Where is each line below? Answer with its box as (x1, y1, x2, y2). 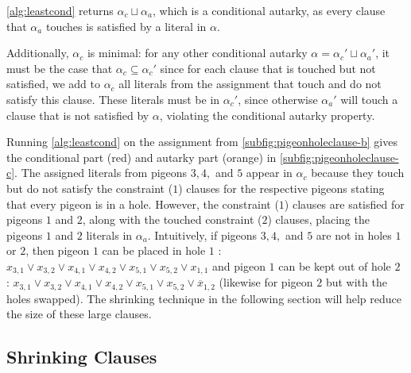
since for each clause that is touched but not (160, 60, 376, 76)
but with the (325, 274, 387, 290)
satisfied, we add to (6, 75, 100, 92)
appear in (246, 164, 293, 181)
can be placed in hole (102, 242, 206, 259)
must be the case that (6, 60, 113, 76)
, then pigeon (25, 242, 90, 259)
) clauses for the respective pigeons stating (178, 179, 385, 196)
